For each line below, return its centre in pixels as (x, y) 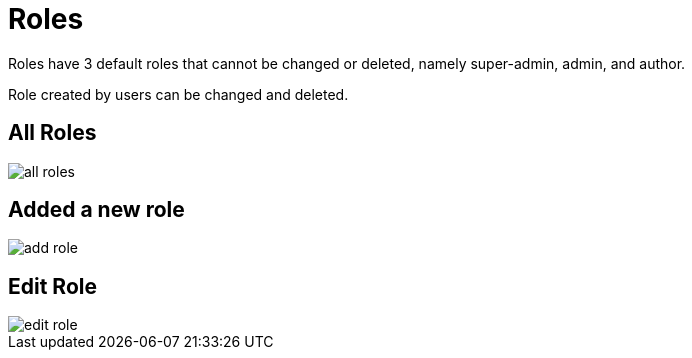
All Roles (52, 133)
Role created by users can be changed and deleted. (178, 94)
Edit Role (52, 286)
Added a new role (96, 210)
